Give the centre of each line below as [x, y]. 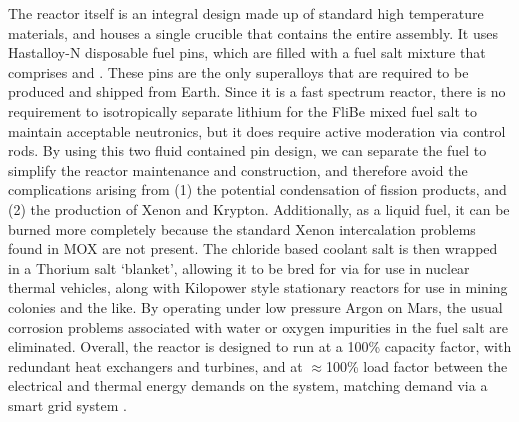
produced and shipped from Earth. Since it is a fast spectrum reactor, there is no [257, 91]
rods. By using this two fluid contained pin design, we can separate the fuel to [247, 150]
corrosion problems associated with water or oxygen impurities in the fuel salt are [258, 326]
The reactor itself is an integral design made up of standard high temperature [246, 13]
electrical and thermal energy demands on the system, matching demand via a [248, 385]
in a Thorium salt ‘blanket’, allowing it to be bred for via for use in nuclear [239, 267]
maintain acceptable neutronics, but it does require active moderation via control [257, 130]
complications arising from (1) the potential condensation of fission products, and [257, 189]
